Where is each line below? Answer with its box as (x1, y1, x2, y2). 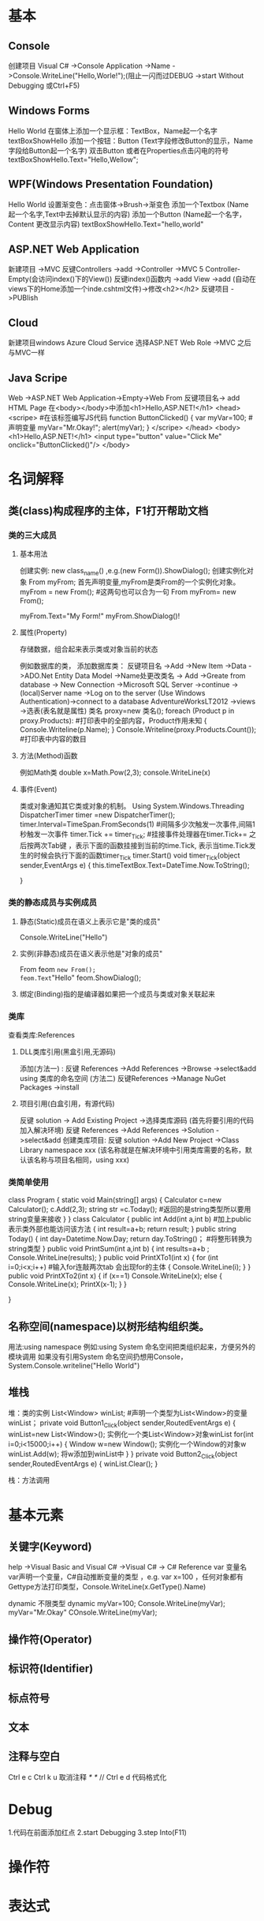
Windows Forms (8, 104, 91, 118)
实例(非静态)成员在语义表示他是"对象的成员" (19, 948, 163, 958)
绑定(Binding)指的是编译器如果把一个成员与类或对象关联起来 (19, 989, 215, 999)
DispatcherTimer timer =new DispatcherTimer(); (19, 810, 176, 820)
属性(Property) (19, 627, 68, 636)
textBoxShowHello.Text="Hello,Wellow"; (8, 155, 139, 164)
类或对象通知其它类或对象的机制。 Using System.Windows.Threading (19, 801, 244, 810)
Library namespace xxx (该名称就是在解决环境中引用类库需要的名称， (19, 1145, 246, 1154)
